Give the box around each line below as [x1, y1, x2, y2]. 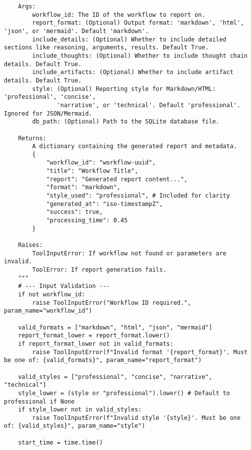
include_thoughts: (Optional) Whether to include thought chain [32, 52, 248, 59]
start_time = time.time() [18, 439, 103, 446]
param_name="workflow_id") [4, 307, 92, 315]
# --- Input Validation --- [18, 283, 110, 290]
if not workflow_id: [18, 290, 85, 298]
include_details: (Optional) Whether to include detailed [32, 36, 227, 43]
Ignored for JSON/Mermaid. [4, 110, 92, 117]
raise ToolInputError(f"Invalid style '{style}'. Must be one [32, 414, 241, 421]
